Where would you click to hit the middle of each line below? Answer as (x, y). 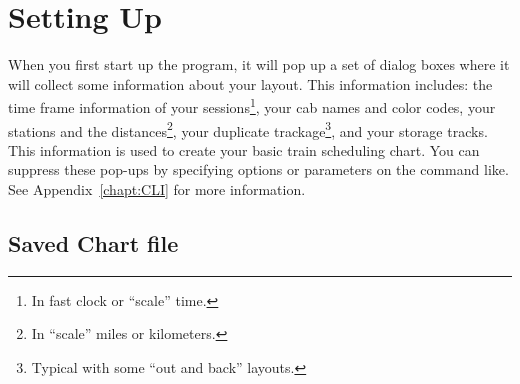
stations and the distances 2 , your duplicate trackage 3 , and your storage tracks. (248, 129)
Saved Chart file (93, 242)
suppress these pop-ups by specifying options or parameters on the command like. (258, 169)
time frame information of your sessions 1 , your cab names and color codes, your (252, 105)
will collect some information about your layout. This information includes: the (250, 83)
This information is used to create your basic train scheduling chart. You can (244, 149)
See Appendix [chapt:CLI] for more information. (157, 189)
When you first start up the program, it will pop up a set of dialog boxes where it (259, 64)
